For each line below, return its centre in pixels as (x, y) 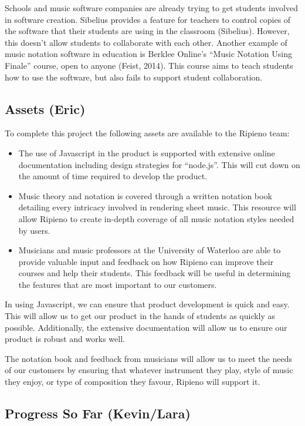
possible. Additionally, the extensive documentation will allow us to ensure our (146, 327)
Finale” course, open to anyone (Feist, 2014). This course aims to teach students (149, 65)
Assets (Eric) (45, 108)
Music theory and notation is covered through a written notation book (145, 195)
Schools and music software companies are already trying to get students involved (151, 8)
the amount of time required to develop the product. (113, 176)
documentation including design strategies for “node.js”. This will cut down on (159, 164)
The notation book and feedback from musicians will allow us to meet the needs (148, 358)
